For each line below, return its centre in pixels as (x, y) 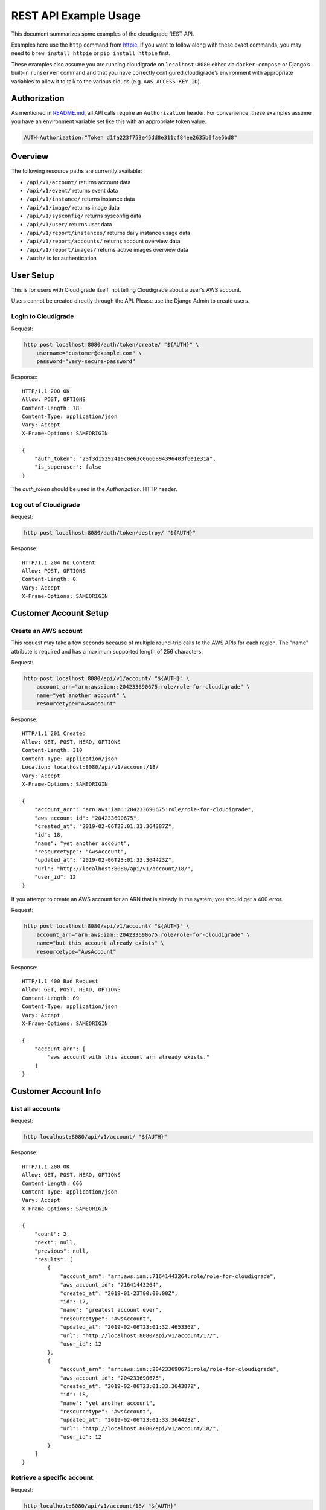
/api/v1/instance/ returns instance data (81, 199)
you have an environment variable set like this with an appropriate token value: (109, 121)
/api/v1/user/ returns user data (69, 224)
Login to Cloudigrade (43, 316)
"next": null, (55, 1242)
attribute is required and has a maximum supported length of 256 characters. (107, 651)
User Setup (33, 275)
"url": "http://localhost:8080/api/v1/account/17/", (140, 1335)
